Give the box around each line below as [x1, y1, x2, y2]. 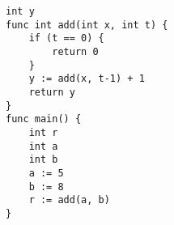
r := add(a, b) [28, 194, 110, 206]
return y [28, 86, 75, 98]
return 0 [52, 45, 99, 57]
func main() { [6, 113, 82, 125]
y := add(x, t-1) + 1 [28, 73, 145, 85]
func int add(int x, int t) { [6, 19, 168, 31]
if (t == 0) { [28, 32, 104, 45]
